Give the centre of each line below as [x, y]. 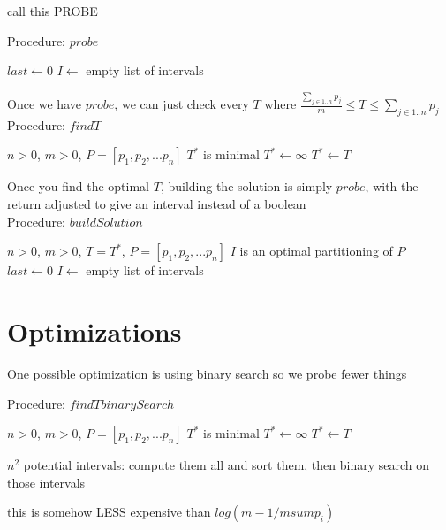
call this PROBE [53, 11]
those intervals [46, 482]
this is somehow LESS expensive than [109, 512]
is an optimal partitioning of [316, 251]
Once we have [44, 104]
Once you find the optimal [79, 186]
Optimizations [94, 331]
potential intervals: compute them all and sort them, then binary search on [227, 465]
